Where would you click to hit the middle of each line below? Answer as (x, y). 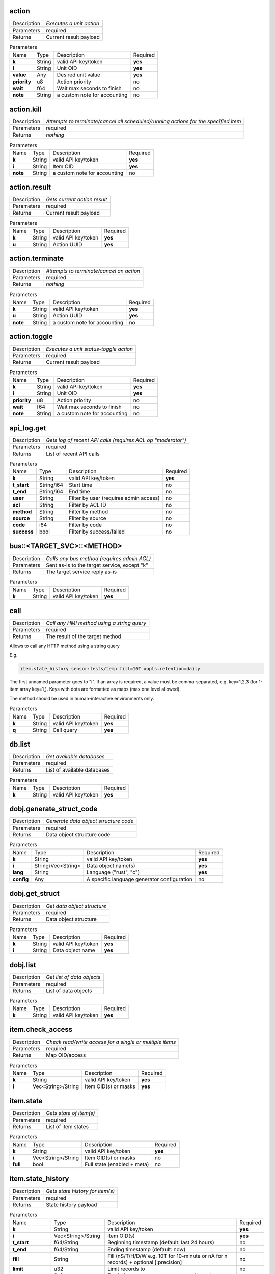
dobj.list (23, 965)
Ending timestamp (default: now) (146, 1249)
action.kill (25, 109)
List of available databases (78, 770)
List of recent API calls (73, 454)
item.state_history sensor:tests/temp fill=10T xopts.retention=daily (110, 669)
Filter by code (85, 525)
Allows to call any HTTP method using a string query (64, 646)
